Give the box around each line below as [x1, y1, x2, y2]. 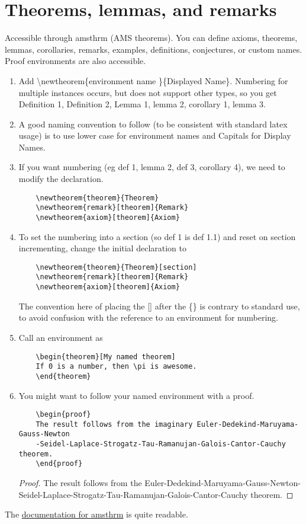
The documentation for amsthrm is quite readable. [5, 508, 188, 520]
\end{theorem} [36, 372, 91, 381]
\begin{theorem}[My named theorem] [36, 352, 176, 361]
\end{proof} [36, 459, 83, 468]
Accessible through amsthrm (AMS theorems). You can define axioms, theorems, [5, 31, 298, 44]
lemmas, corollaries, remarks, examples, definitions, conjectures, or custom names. [5, 43, 302, 55]
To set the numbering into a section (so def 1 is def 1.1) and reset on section [18, 230, 296, 242]
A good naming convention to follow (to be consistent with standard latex [18, 117, 288, 130]
